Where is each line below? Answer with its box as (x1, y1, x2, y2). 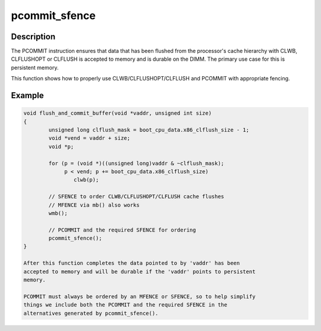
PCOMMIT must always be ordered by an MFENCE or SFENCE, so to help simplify (23, 293, 256, 300)
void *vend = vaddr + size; (48, 135, 131, 142)
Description (11, 32, 56, 42)
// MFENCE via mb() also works (48, 201, 140, 208)
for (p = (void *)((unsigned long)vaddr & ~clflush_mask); (48, 160, 225, 167)
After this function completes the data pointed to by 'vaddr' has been (23, 260, 240, 267)
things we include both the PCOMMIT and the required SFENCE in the (23, 301, 228, 308)
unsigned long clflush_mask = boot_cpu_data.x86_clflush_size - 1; (48, 127, 250, 133)
